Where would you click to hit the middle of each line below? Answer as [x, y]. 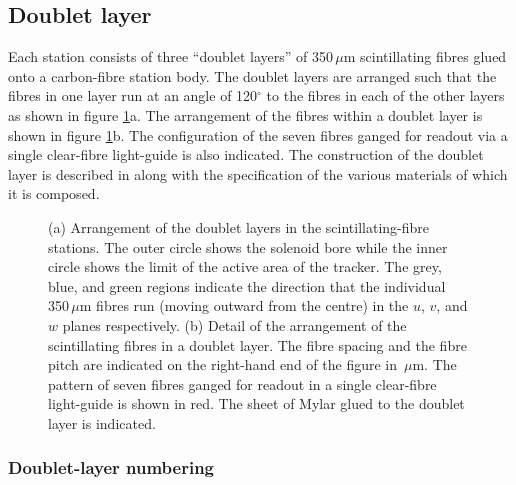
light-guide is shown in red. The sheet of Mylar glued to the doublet [256, 403]
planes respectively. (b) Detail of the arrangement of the [234, 324]
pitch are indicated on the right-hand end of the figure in [222, 364]
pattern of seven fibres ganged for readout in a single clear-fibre [242, 383]
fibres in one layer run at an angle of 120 [133, 95]
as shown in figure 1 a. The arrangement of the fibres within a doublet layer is [245, 114]
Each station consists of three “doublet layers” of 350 [170, 56]
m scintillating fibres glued [425, 56]
